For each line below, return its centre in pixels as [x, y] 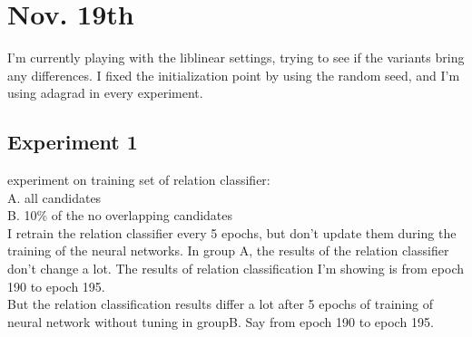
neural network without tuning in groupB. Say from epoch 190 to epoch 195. [221, 321]
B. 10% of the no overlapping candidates [120, 215]
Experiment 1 [73, 142]
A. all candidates [54, 197]
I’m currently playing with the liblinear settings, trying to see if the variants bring [236, 58]
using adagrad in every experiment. [105, 93]
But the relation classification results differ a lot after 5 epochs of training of [220, 304]
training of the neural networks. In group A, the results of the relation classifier [228, 250]
